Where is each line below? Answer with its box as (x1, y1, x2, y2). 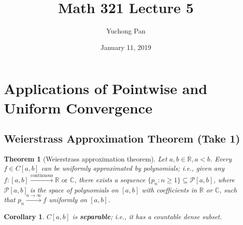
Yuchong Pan (106, 26, 146, 36)
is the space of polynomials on (30, 184, 119, 194)
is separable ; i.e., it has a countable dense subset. (72, 211, 222, 221)
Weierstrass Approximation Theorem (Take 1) (4, 131, 240, 146)
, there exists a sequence (74, 174, 146, 184)
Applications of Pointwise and (4, 79, 208, 98)
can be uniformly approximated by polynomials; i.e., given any (41, 163, 225, 173)
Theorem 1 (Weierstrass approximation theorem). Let (4, 153, 167, 163)
